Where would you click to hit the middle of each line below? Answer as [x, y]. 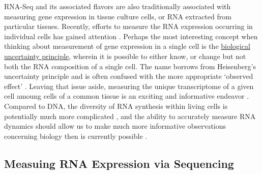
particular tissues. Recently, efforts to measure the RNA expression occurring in [128, 26]
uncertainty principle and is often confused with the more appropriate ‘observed [129, 76]
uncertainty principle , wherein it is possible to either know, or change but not [125, 56]
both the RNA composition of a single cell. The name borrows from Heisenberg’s [130, 66]
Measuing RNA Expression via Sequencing [119, 163]
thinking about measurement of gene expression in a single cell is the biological [127, 46]
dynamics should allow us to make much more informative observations [115, 126]
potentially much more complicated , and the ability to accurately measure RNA [130, 116]
